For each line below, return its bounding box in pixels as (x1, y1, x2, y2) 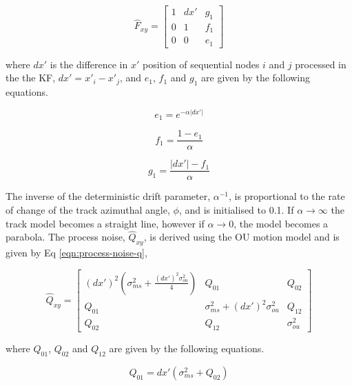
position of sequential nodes (143, 57, 260, 71)
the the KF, (6, 70, 56, 85)
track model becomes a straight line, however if (6, 216, 205, 230)
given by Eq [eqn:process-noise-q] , (6, 245, 147, 260)
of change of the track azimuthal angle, (6, 203, 170, 217)
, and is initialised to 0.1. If (178, 203, 294, 217)
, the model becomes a (234, 216, 329, 230)
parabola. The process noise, (6, 230, 125, 244)
